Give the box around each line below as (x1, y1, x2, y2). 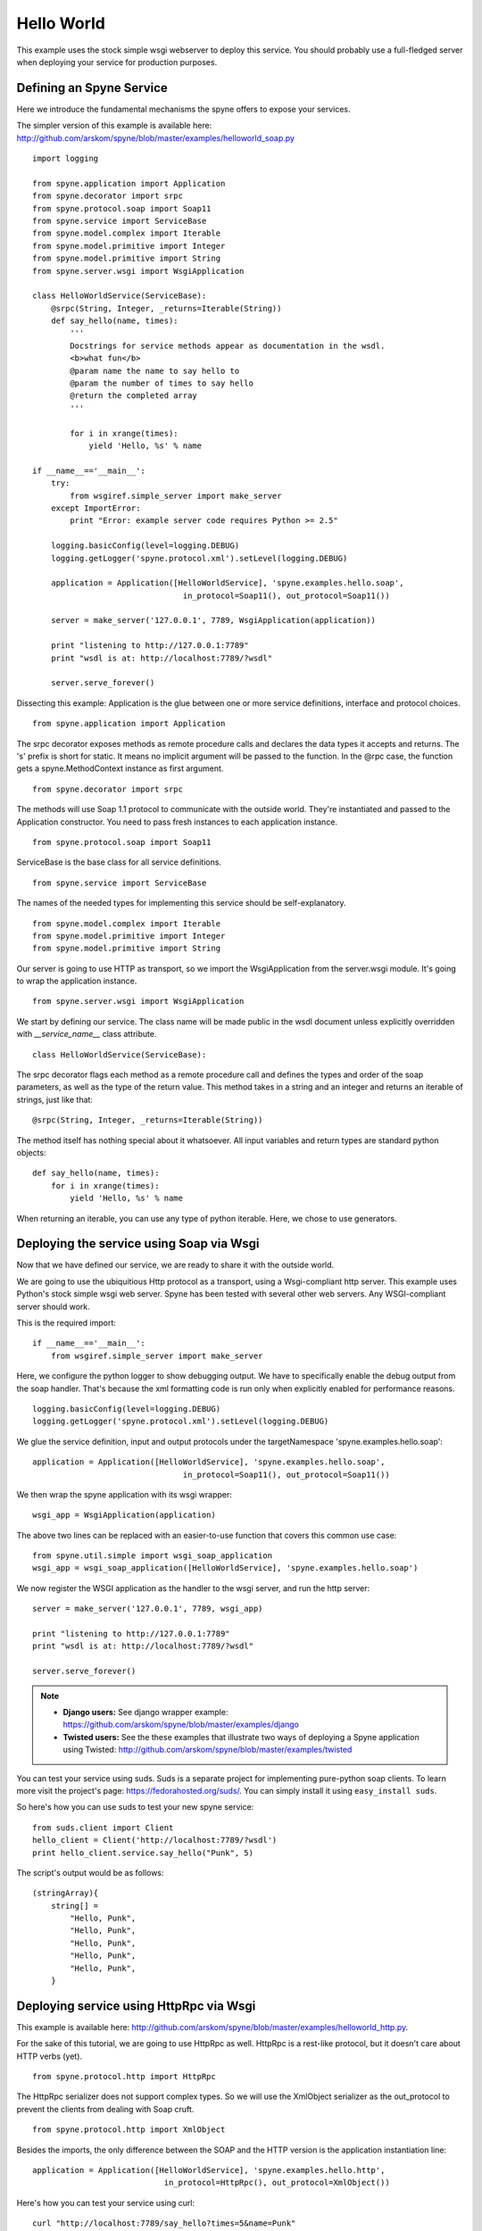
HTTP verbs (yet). (16, 2051, 83, 2061)
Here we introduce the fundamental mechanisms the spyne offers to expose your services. (16, 104, 352, 114)
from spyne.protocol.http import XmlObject (32, 2125, 226, 2135)
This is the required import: (16, 1317, 116, 1328)
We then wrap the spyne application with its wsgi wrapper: (16, 1489, 232, 1499)
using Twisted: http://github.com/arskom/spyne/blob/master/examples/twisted (62, 1745, 353, 1755)
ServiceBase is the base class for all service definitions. (16, 857, 222, 867)
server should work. (16, 1301, 91, 1312)
